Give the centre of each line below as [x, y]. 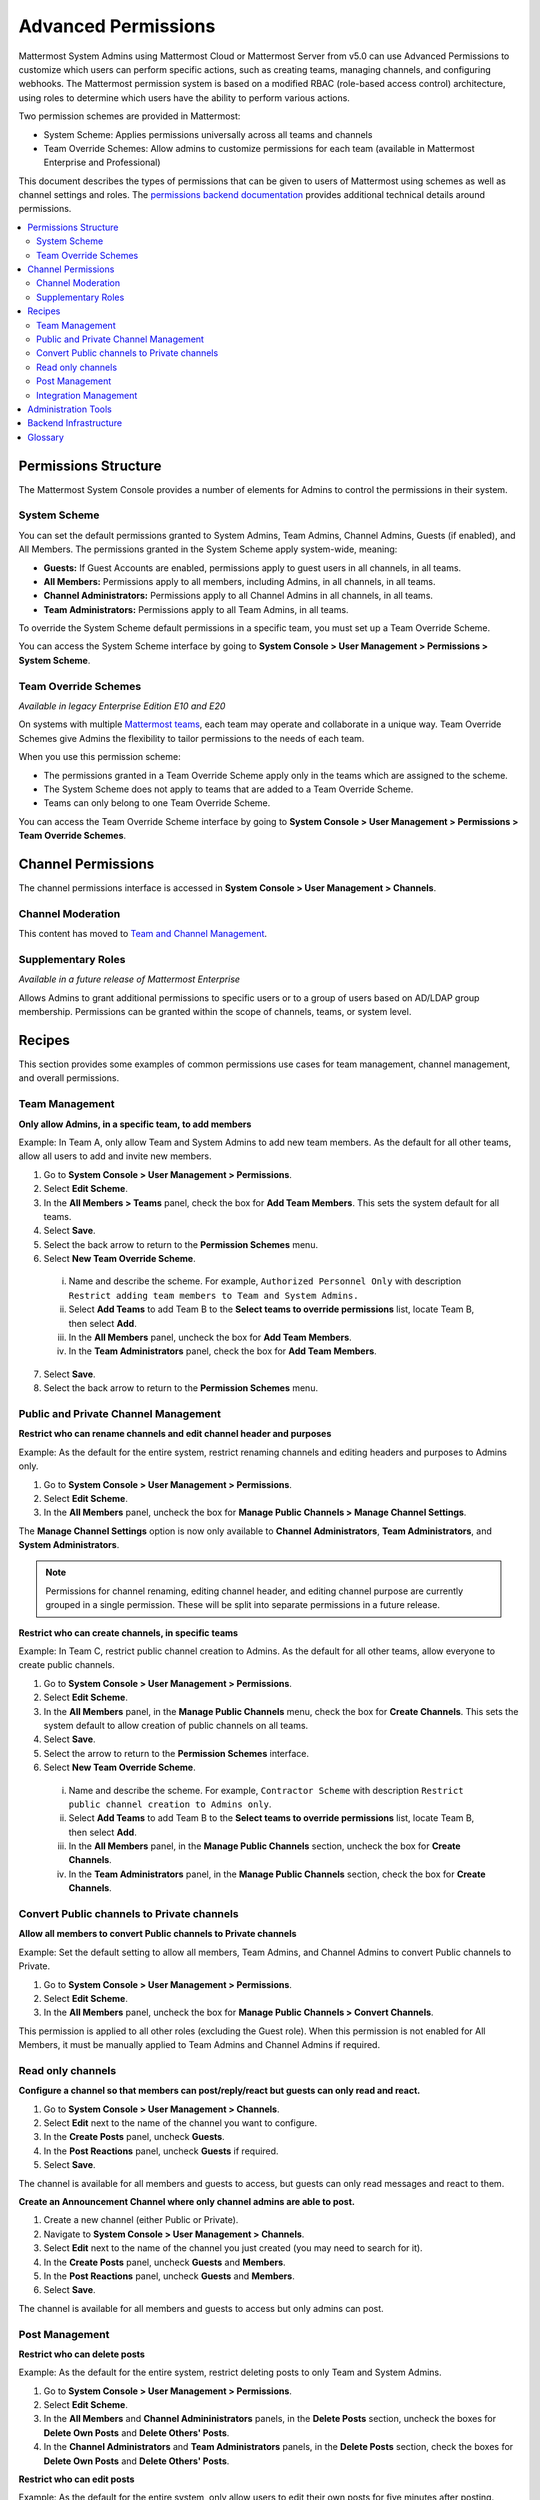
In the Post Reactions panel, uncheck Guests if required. [161, 2151]
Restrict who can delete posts [81, 2354]
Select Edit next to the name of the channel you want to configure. [180, 2123]
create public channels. [66, 1665]
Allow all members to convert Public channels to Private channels [157, 1934]
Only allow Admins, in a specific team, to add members [135, 1124]
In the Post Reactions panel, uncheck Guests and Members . [169, 2276]
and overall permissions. [69, 1078]
